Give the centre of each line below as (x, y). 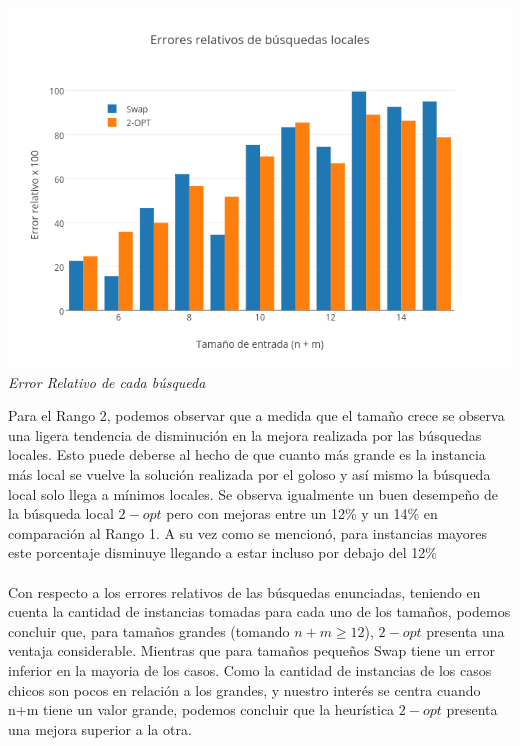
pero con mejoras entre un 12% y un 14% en (302, 513)
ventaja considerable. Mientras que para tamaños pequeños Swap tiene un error (252, 650)
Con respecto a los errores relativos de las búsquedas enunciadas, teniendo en (244, 591)
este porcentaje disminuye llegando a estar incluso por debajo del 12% (222, 552)
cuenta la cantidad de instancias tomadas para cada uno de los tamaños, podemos (259, 611)
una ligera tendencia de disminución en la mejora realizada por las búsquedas (245, 434)
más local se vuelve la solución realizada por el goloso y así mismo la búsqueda (249, 473)
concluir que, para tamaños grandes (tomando (149, 630)
